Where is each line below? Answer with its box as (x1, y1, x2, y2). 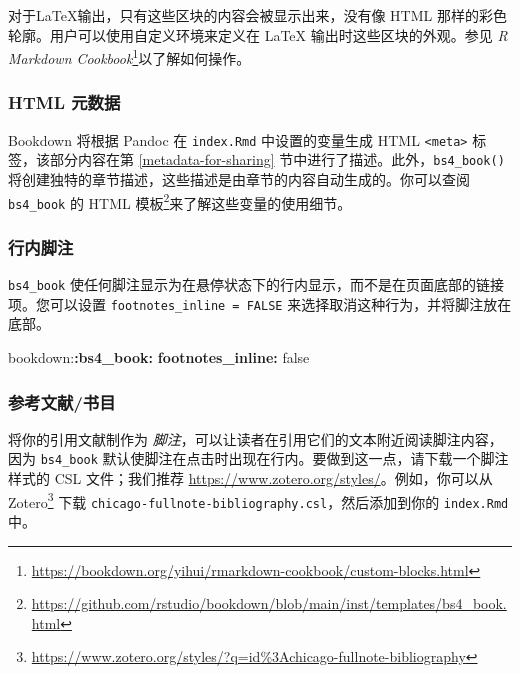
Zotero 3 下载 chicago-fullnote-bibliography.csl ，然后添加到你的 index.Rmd (8, 488, 509, 512)
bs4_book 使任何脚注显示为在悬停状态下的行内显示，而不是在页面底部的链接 (8, 274, 504, 295)
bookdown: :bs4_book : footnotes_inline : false (8, 347, 310, 367)
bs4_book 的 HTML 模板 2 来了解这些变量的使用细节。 (8, 189, 352, 213)
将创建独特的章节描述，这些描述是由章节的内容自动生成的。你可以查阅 (8, 168, 470, 189)
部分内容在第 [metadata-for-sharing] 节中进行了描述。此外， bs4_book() (49, 149, 505, 170)
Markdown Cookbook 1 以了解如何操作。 (8, 45, 251, 68)
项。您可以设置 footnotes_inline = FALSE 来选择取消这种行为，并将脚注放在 (8, 293, 512, 314)
